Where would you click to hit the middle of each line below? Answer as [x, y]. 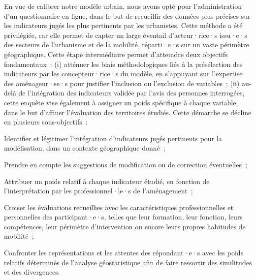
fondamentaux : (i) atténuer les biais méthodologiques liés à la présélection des [123, 64]
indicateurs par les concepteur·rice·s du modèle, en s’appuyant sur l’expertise [123, 74]
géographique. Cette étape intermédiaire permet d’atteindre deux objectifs [116, 54]
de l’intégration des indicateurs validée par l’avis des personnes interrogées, [131, 93]
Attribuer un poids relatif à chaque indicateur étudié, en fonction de [107, 181]
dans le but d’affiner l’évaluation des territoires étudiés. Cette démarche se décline [128, 112]
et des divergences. [32, 272]
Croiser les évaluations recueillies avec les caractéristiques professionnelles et [119, 207]
